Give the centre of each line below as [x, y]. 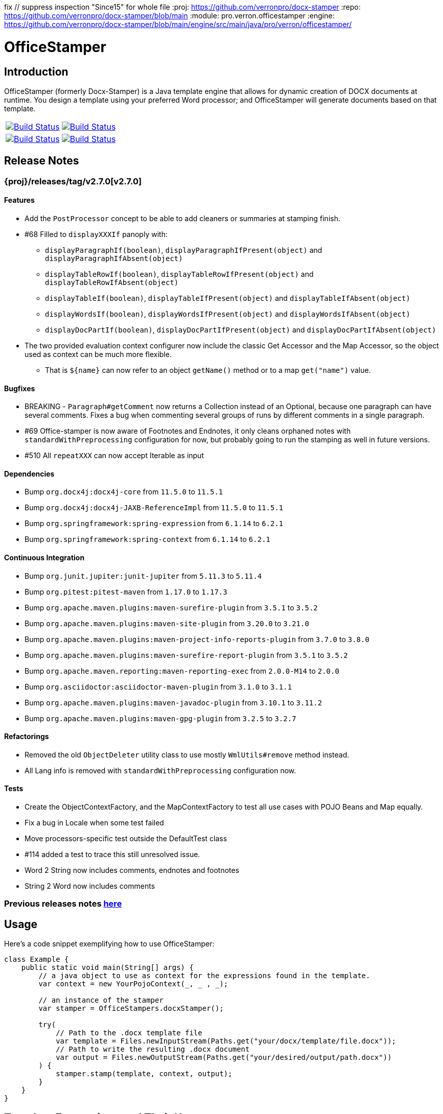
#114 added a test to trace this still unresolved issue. [112, 855]
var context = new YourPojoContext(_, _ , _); [133, 984]
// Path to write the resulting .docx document [153, 1049]
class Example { [37, 959]
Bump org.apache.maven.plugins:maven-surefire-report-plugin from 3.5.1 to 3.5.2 [186, 655]
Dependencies [29, 473]
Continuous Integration [44, 558]
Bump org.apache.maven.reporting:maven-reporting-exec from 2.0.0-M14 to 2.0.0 [182, 671]
